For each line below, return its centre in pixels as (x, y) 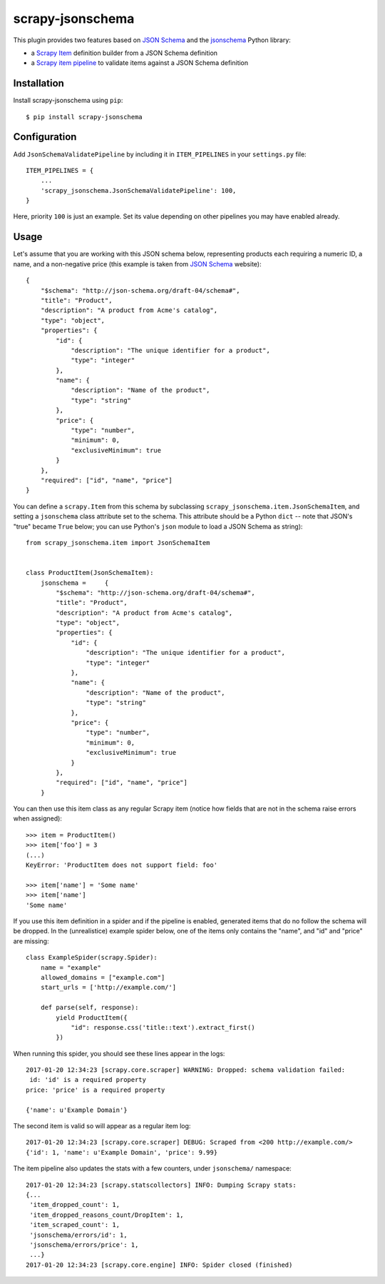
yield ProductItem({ (92, 1017)
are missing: (31, 941)
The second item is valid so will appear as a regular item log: (102, 1126)
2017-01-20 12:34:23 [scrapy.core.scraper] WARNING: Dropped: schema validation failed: (186, 1070)
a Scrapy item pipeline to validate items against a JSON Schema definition (140, 63)
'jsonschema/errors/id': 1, (78, 1235)
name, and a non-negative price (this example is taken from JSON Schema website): (137, 264)
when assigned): (37, 818)
